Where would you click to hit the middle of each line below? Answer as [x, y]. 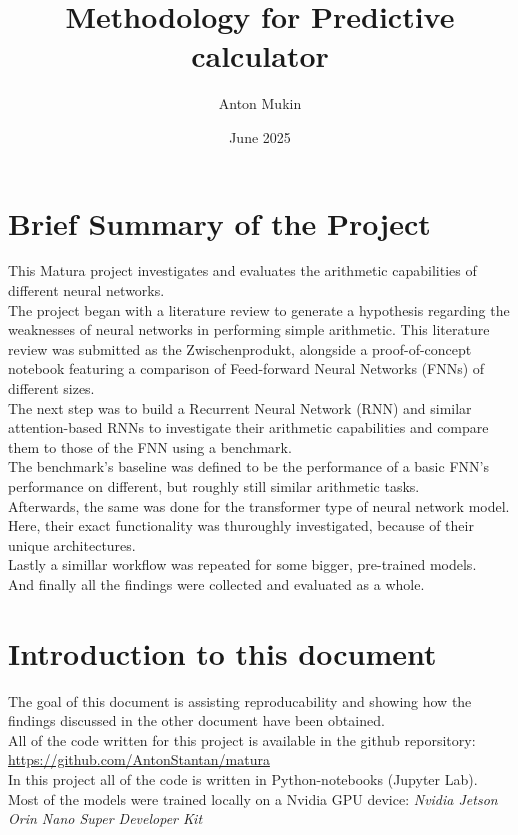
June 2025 [260, 136]
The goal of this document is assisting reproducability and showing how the [240, 700]
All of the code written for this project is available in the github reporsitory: [242, 739]
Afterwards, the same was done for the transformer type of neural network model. [259, 505]
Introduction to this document [222, 652]
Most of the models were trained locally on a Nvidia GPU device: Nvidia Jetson [253, 798]
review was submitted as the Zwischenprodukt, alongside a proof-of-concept [240, 348]
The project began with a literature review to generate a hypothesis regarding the [259, 309]
